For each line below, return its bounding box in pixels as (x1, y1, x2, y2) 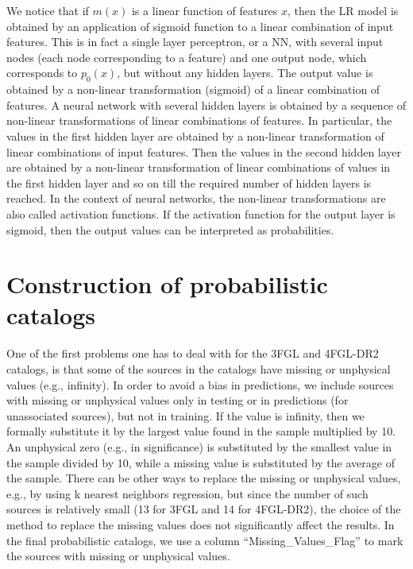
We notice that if (6, 2, 89, 18)
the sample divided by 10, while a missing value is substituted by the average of (6, 454, 395, 470)
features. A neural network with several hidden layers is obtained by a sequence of (6, 96, 407, 113)
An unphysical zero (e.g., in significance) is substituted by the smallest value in (6, 438, 392, 455)
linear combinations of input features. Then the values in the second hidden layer (6, 143, 402, 160)
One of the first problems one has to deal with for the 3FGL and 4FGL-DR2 (6, 345, 379, 362)
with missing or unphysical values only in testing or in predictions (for (6, 392, 349, 408)
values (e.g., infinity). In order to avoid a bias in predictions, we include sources (6, 376, 394, 393)
